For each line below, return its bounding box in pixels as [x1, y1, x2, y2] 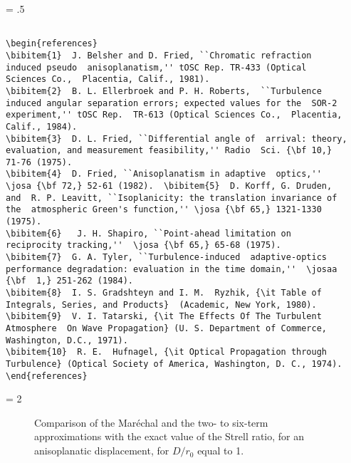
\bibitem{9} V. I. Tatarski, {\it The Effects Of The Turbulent [6, 311, 322, 322]
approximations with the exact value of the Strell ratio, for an [34, 429, 305, 444]
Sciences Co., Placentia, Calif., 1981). [6, 74, 210, 85]
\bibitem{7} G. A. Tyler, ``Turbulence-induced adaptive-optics [6, 252, 328, 263]
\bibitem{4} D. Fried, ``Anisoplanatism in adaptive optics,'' [6, 169, 322, 180]
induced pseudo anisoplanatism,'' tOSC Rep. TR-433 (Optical [6, 62, 307, 73]
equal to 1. [197, 443, 244, 458]
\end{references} [6, 370, 88, 381]
